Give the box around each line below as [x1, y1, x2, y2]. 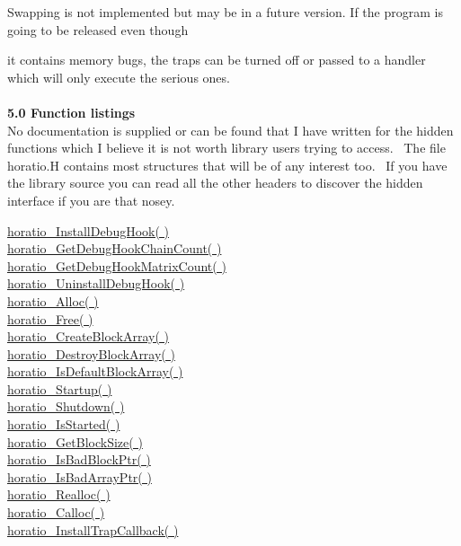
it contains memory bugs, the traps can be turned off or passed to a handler [7, 50, 426, 69]
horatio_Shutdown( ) [7, 397, 125, 416]
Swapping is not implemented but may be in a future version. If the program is [7, 3, 443, 21]
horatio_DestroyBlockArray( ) [7, 344, 175, 363]
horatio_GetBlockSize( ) [7, 432, 143, 451]
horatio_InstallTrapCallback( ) [7, 520, 179, 539]
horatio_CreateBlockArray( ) [7, 327, 170, 346]
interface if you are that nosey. [7, 190, 175, 209]
